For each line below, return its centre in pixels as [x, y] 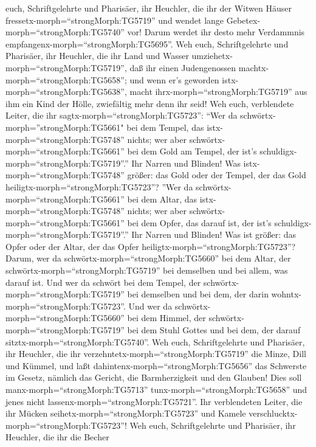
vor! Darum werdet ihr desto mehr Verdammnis [216, 32]
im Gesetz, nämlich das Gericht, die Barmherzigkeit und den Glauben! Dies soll [154, 377]
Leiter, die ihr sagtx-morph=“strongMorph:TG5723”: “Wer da [122, 115]
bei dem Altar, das [162, 199]
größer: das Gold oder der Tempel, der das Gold [217, 175]
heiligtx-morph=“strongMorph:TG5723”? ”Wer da [99, 186]
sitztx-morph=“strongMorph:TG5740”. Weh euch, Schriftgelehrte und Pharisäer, [155, 341]
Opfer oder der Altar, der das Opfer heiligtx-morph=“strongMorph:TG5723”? [151, 246]
